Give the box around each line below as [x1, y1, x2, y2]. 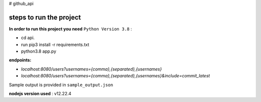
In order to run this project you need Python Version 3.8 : [9, 26, 132, 31]
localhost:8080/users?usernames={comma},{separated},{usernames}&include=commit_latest [21, 73, 210, 79]
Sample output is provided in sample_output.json [9, 82, 114, 87]
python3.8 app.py [21, 48, 57, 54]
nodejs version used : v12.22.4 [9, 91, 72, 97]
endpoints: [9, 57, 31, 63]
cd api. [21, 35, 35, 41]
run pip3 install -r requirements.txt [21, 42, 89, 47]
